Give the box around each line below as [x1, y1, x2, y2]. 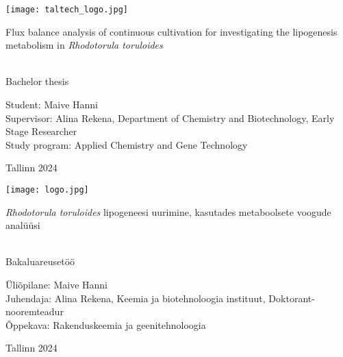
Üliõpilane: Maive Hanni [5, 278, 107, 292]
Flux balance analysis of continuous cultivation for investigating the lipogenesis [5, 24, 338, 38]
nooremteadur [5, 304, 64, 319]
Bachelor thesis [5, 74, 69, 88]
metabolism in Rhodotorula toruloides [5, 38, 163, 52]
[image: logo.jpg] [5, 185, 89, 195]
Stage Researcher [5, 124, 77, 138]
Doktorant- [268, 291, 315, 305]
